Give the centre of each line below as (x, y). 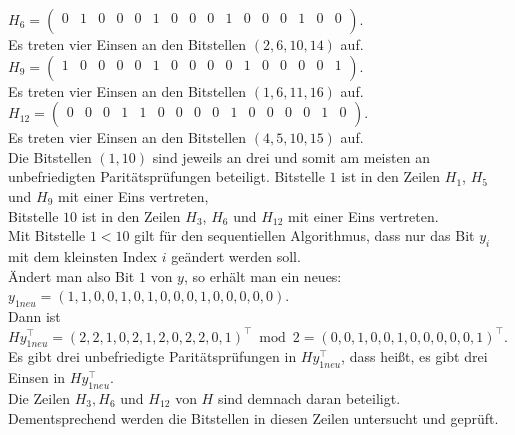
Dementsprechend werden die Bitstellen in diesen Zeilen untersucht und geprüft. (253, 417)
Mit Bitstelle (47, 235)
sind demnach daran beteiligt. (309, 397)
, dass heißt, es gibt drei (414, 356)
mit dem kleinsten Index (83, 255)
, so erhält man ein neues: (262, 275)
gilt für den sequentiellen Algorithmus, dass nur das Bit (304, 235)
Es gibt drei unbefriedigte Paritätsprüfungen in (152, 356)
